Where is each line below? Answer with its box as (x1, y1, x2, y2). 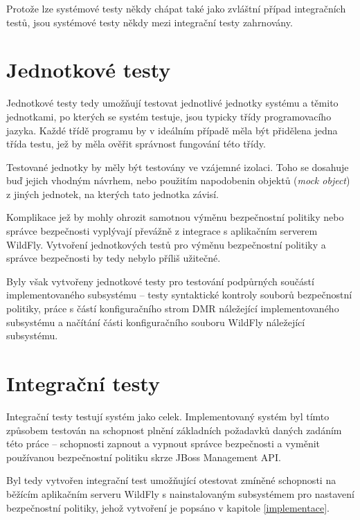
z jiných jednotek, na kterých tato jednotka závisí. (6, 186, 219, 201)
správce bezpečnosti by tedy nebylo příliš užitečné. (6, 251, 221, 265)
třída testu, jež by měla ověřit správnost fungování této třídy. (6, 136, 266, 151)
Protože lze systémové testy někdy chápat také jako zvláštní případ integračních (6, 1, 346, 15)
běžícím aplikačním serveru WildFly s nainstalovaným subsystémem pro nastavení (6, 486, 354, 501)
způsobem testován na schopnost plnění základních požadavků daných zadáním (6, 422, 342, 437)
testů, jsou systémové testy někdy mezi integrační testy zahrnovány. (6, 15, 293, 29)
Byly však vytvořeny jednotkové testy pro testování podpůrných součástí (6, 274, 314, 288)
